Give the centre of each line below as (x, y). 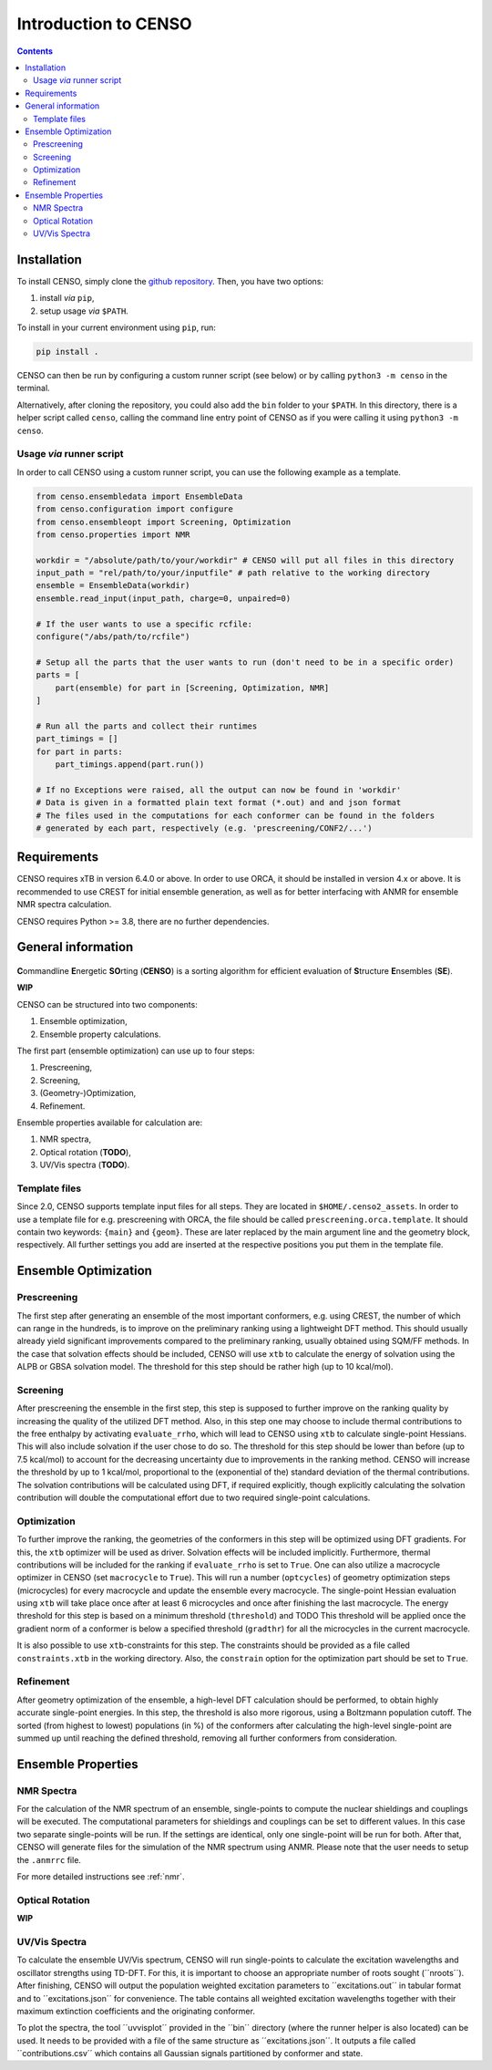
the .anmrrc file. (49, 1859)
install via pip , (67, 298)
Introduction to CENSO (104, 24)
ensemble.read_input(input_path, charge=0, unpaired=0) (164, 598)
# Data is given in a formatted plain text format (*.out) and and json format (219, 803)
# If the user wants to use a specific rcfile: (144, 624)
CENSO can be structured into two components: (107, 1004)
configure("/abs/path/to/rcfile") (113, 637)
